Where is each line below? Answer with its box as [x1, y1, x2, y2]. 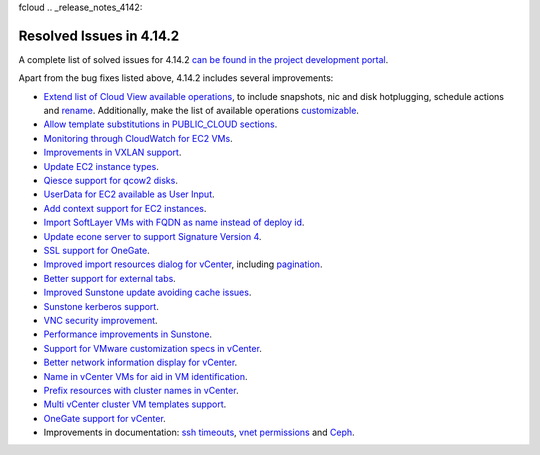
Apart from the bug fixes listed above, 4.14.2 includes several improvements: [18, 72, 334, 84]
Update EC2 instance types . [43, 160, 159, 172]
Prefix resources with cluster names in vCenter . [43, 384, 239, 396]
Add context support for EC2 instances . [43, 202, 207, 214]
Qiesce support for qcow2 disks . [43, 175, 179, 187]
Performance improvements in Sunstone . [43, 328, 213, 340]
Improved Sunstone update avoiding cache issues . [43, 286, 252, 299]
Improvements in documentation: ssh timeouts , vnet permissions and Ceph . [43, 426, 355, 439]
